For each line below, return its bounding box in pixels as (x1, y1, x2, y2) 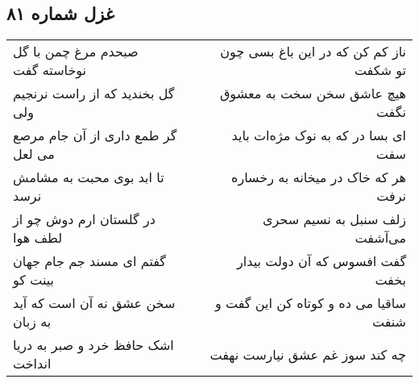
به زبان (13, 312, 52, 331)
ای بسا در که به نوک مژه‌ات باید (231, 126, 406, 145)
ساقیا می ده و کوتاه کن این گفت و (214, 293, 406, 313)
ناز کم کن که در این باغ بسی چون (220, 42, 406, 61)
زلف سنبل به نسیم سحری (263, 210, 406, 229)
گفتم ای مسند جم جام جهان (13, 252, 166, 271)
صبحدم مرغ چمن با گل (13, 42, 139, 61)
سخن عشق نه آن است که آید (13, 293, 176, 313)
